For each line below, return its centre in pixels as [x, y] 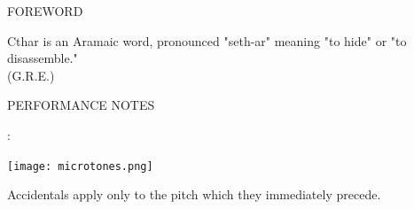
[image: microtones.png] [80, 166]
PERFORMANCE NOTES [81, 105]
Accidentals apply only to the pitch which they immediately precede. [194, 194]
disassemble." [43, 58]
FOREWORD [45, 11]
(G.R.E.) [31, 75]
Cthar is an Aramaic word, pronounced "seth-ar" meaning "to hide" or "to [207, 40]
